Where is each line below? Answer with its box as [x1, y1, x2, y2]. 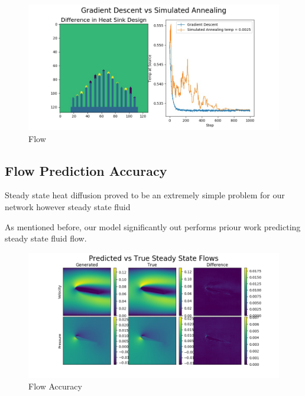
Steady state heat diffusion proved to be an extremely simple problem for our [5, 189, 285, 201]
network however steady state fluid [5, 200, 131, 213]
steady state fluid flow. [5, 232, 87, 244]
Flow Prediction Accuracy [5, 161, 167, 179]
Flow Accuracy [28, 380, 82, 392]
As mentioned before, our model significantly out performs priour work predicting [5, 220, 301, 233]
